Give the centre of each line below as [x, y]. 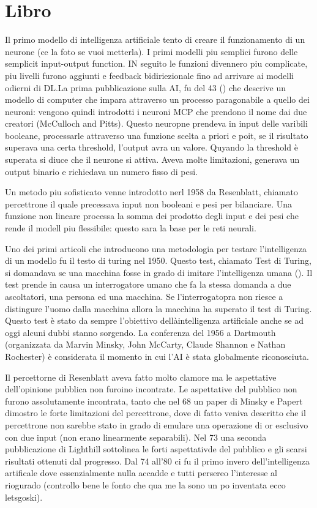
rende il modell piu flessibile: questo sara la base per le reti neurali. [131, 228]
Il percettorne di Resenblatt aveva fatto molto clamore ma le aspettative [141, 377]
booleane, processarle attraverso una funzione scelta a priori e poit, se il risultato [157, 135]
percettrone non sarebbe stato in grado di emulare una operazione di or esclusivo [157, 424]
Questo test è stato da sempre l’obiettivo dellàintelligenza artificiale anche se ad [155, 320]
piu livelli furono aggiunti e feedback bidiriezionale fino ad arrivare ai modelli [149, 75]
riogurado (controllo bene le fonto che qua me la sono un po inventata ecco [145, 484]
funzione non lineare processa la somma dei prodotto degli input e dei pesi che [152, 216]
